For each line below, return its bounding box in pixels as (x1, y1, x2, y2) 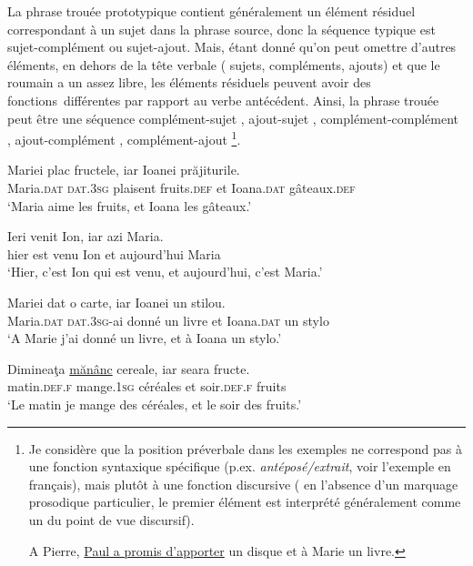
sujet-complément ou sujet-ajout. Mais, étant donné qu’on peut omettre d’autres (7, 37, 457, 56)
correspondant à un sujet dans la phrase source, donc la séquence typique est (7, 19, 436, 38)
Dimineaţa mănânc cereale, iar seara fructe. (7, 359, 250, 378)
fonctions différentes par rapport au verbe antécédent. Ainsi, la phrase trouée (7, 90, 439, 109)
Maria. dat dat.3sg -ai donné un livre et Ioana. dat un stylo (7, 310, 329, 329)
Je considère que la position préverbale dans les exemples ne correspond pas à (28, 439, 462, 458)
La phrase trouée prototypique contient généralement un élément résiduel (7, 2, 416, 20)
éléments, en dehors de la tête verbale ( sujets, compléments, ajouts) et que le (7, 55, 440, 74)
